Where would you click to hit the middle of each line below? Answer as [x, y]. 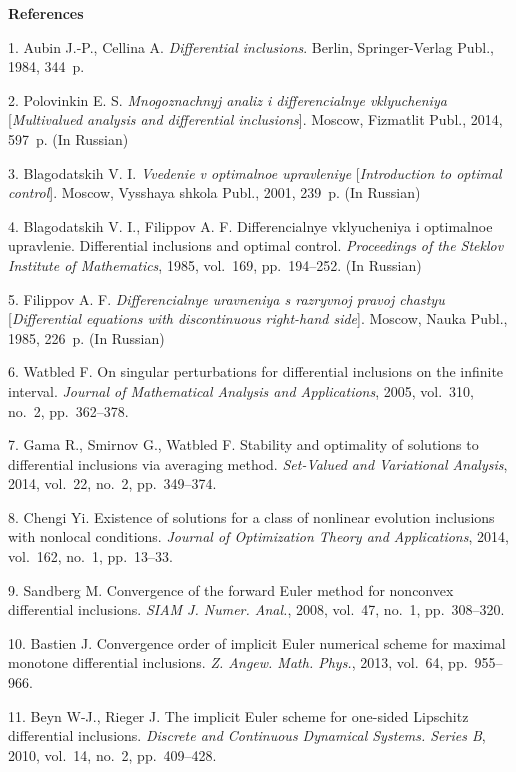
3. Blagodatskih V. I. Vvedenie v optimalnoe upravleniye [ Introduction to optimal [255, 172]
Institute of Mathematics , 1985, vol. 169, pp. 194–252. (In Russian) [215, 264]
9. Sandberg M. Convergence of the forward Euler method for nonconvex [231, 589]
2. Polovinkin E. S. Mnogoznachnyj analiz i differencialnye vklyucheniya [227, 99]
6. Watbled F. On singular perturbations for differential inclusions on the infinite [256, 371]
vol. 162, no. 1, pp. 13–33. [90, 556]
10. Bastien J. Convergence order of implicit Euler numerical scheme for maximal [257, 642]
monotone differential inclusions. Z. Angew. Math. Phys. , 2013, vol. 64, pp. [238, 662]
